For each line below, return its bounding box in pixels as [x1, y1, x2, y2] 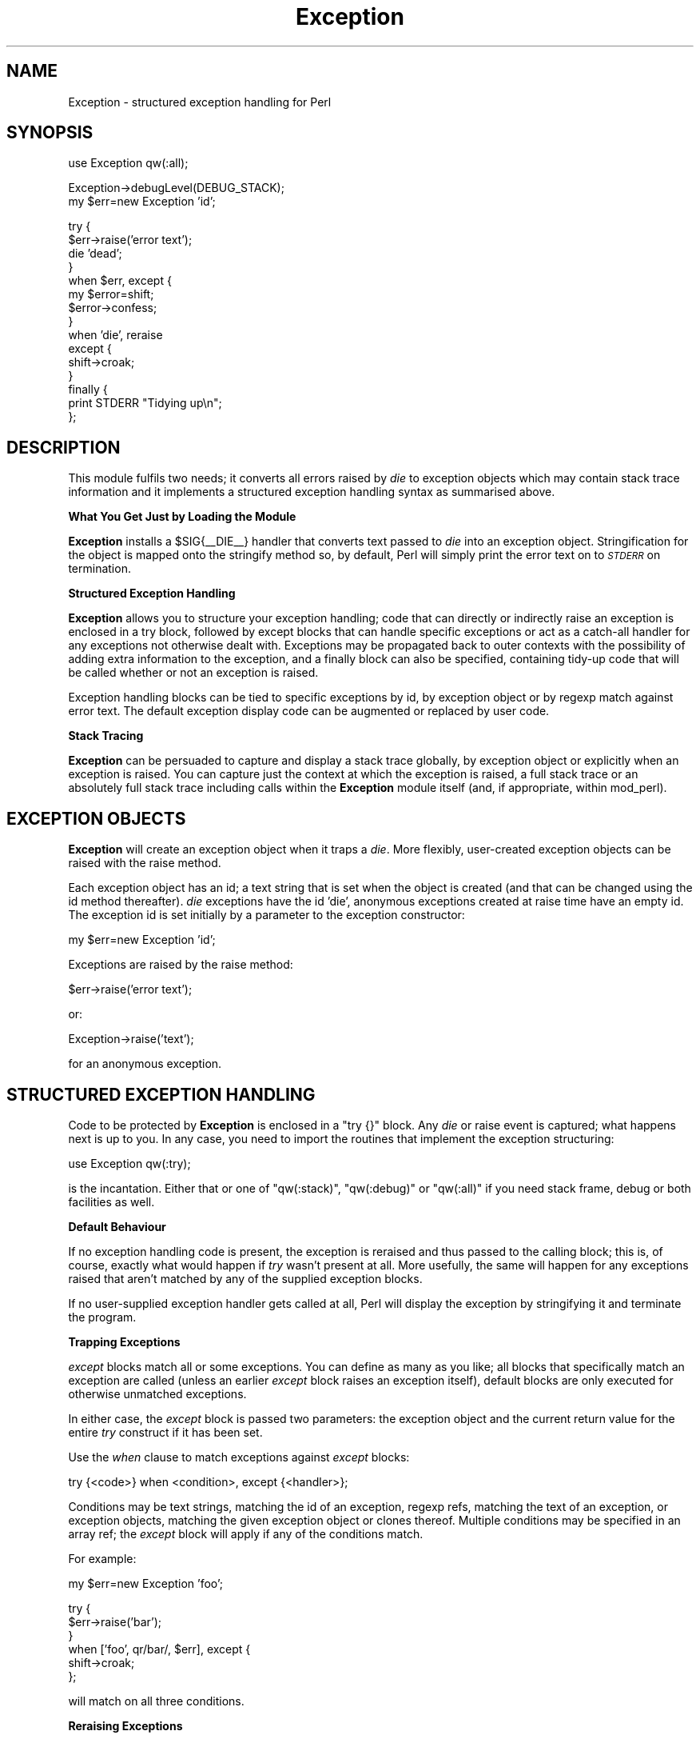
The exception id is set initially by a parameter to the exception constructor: [68, 908, 465, 922]
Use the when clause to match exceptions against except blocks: [68, 1449, 410, 1464]
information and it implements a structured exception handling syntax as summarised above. [68, 485, 555, 499]
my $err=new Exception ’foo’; [68, 1576, 223, 1590]
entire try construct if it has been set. [68, 1425, 263, 1439]
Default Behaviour [68, 1219, 166, 1233]
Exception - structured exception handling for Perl [68, 94, 332, 109]
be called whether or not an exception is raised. [68, 666, 319, 680]
